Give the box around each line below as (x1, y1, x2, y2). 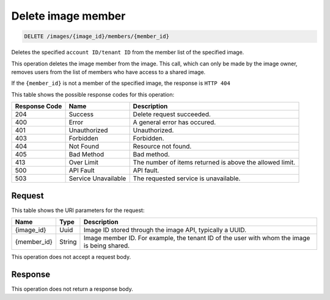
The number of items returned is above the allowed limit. (133, 158, 296, 167)
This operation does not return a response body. (11, 285, 134, 293)
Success (68, 110, 94, 119)
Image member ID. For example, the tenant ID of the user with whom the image (83, 233, 310, 242)
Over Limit (68, 158, 99, 167)
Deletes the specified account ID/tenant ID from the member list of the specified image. (11, 49, 244, 56)
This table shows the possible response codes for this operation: (11, 90, 175, 98)
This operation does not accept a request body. (11, 253, 131, 260)
